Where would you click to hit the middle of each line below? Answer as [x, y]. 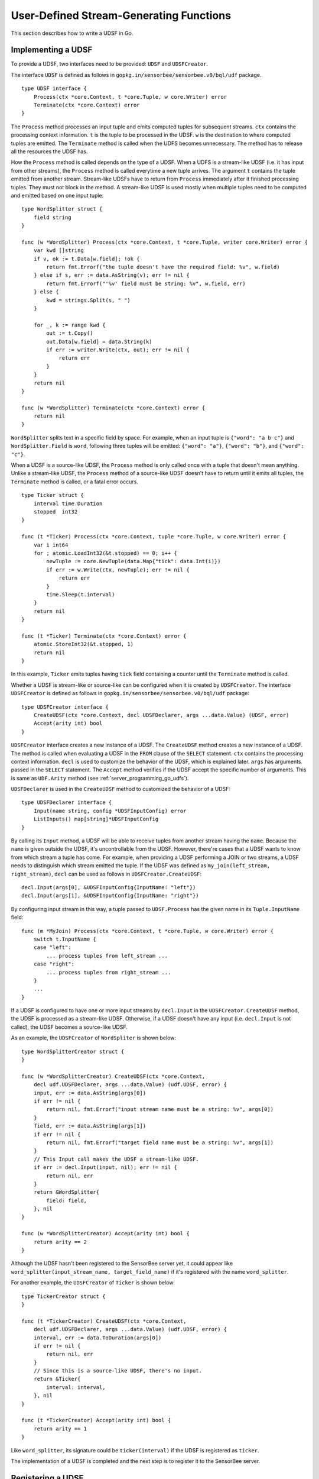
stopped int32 [56, 511]
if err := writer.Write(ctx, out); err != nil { [118, 350]
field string [52, 217]
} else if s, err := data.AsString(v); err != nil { [112, 275]
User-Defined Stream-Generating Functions [121, 15]
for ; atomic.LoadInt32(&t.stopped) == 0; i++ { [105, 553]
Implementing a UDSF [52, 50]
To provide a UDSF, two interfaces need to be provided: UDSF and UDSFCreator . [110, 64]
